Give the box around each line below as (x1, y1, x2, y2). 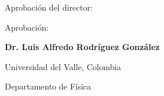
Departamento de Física (5, 80, 91, 92)
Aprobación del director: (5, 1, 93, 13)
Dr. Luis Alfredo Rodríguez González (5, 41, 160, 53)
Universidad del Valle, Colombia (5, 60, 121, 72)
